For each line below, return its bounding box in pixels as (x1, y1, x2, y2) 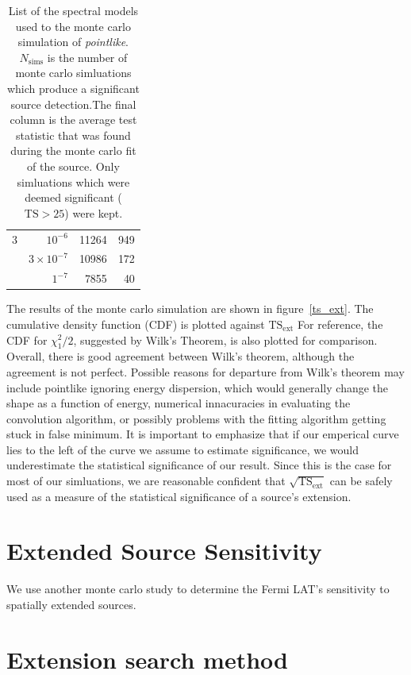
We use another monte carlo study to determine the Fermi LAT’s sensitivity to (6, 580, 390, 597)
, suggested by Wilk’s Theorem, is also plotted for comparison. (73, 331, 378, 348)
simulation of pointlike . (17, 33, 129, 50)
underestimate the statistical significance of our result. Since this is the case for (6, 457, 392, 473)
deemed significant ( (25, 189, 122, 206)
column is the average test (10, 111, 137, 128)
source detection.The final (10, 95, 136, 112)
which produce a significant (6, 79, 140, 96)
